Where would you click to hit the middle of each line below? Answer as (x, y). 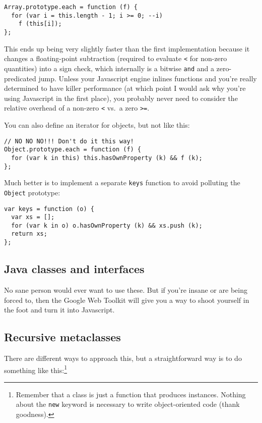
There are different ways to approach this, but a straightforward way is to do (123, 358)
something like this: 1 (36, 369)
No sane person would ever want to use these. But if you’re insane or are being (126, 289)
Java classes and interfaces (74, 269)
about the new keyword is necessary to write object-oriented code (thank (128, 404)
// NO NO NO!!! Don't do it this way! (69, 141)
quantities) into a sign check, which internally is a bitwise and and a (109, 68)
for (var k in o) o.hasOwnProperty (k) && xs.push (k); (107, 225)
